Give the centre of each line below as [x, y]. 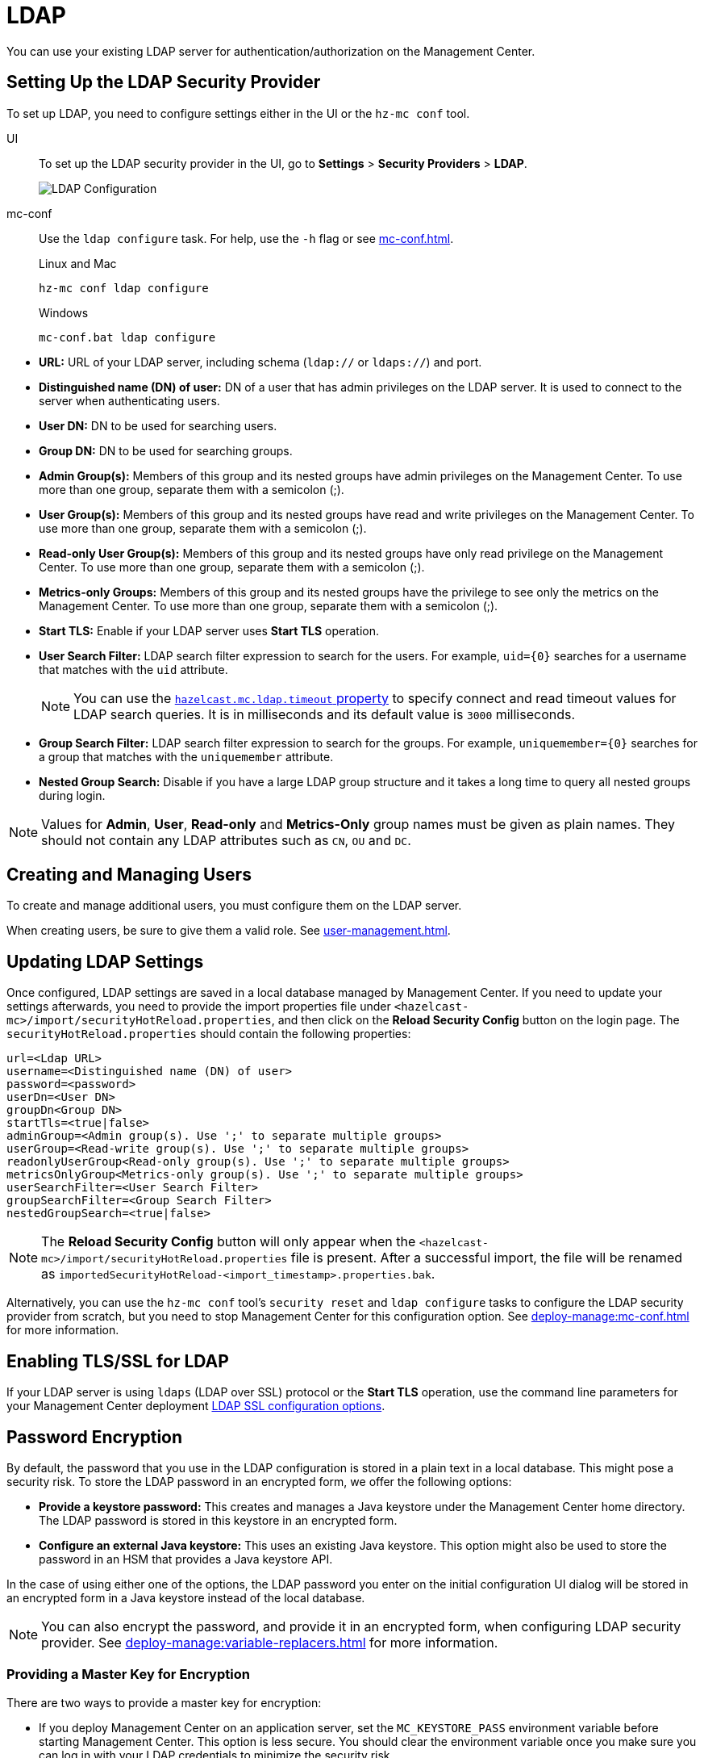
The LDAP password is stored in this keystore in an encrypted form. [218, 1520]
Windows [64, 312]
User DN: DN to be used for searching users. [158, 425]
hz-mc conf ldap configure [124, 288]
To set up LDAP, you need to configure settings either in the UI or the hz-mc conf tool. [238, 113]
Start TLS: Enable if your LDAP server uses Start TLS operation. [209, 630]
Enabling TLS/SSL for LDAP [118, 1361]
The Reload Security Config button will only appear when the [229, 1242]
